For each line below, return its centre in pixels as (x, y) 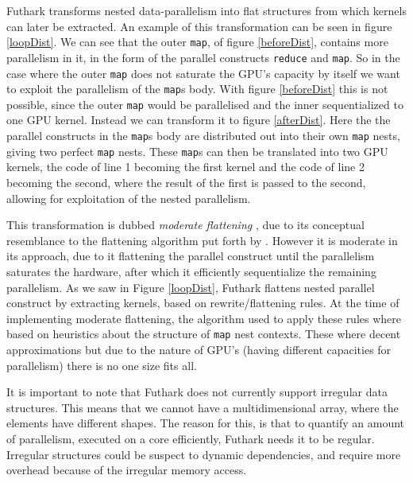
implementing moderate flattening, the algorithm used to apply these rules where (204, 318)
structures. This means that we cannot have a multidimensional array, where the (203, 407)
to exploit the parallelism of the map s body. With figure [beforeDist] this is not (197, 89)
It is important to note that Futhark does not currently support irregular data (197, 392)
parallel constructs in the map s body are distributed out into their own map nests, (203, 136)
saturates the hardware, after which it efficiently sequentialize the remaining (191, 271)
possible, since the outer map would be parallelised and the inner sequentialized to (205, 104)
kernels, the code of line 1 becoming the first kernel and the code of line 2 (185, 167)
